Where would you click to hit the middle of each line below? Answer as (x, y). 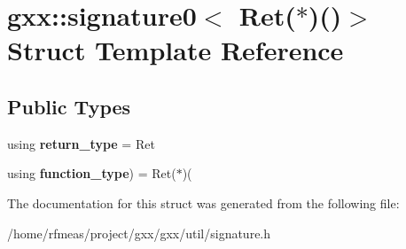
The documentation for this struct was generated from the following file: (203, 202)
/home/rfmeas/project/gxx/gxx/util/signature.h (139, 233)
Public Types (69, 106)
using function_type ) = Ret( (92, 173)
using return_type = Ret (81, 143)
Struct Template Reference (176, 50)
